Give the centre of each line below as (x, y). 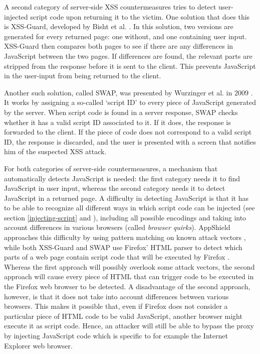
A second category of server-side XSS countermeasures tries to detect (110, 7)
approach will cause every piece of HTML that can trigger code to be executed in (129, 276)
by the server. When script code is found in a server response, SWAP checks (121, 112)
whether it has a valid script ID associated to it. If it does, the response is (117, 122)
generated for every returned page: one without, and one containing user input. (125, 36)
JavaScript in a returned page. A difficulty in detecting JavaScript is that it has (126, 198)
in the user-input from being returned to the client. (83, 76)
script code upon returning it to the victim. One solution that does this (140, 16)
